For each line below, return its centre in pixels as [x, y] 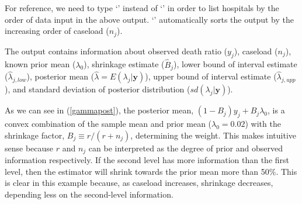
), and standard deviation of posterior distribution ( [98, 89]
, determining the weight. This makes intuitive [214, 135]
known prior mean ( [40, 64]
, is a [276, 110]
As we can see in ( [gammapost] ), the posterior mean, [99, 110]
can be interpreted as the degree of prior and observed [185, 148]
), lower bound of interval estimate [235, 64]
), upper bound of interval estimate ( [211, 76]
